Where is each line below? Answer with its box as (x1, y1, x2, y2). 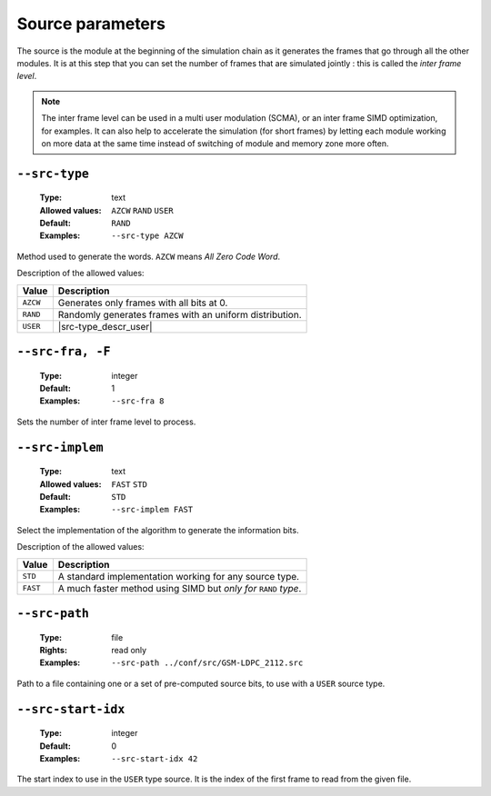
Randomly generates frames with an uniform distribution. (57, 308, 302, 321)
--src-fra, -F (16, 344, 111, 359)
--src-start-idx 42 (111, 753, 198, 763)
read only (111, 644, 147, 655)
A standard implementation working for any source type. (57, 570, 300, 582)
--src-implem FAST (111, 504, 194, 515)
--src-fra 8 (111, 396, 165, 406)
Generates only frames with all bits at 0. (57, 296, 228, 309)
